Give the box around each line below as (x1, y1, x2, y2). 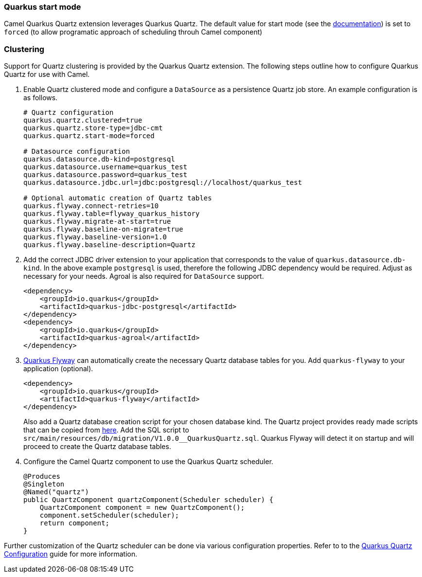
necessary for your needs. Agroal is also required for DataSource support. (23, 272, 264, 281)
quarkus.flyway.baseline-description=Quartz (23, 241, 196, 249)
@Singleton (23, 480, 65, 488)
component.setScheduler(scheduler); (39, 511, 179, 520)
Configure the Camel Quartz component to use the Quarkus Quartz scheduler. (23, 457, 274, 466)
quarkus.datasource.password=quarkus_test (23, 171, 188, 179)
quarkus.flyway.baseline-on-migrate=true (23, 225, 183, 234)
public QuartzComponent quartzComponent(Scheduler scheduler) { (23, 496, 274, 504)
